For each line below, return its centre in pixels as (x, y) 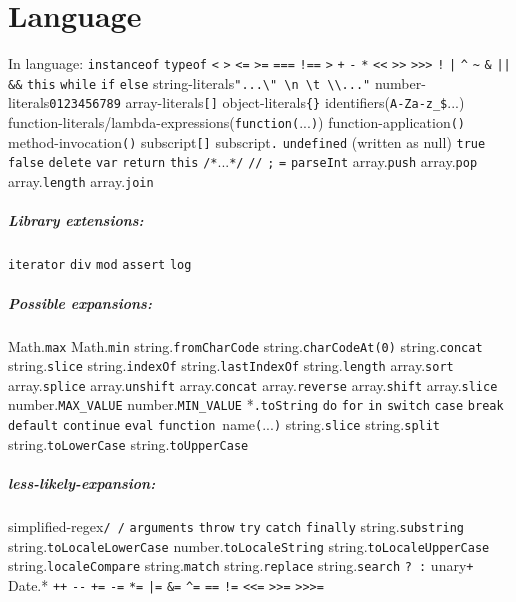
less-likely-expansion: (82, 483)
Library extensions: (76, 220)
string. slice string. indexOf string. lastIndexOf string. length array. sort (231, 365)
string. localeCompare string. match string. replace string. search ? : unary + (241, 565)
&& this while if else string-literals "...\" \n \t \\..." (189, 82)
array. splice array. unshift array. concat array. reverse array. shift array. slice (253, 384)
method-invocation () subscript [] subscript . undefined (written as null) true (247, 141)
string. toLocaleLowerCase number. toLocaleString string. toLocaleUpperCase (249, 545)
